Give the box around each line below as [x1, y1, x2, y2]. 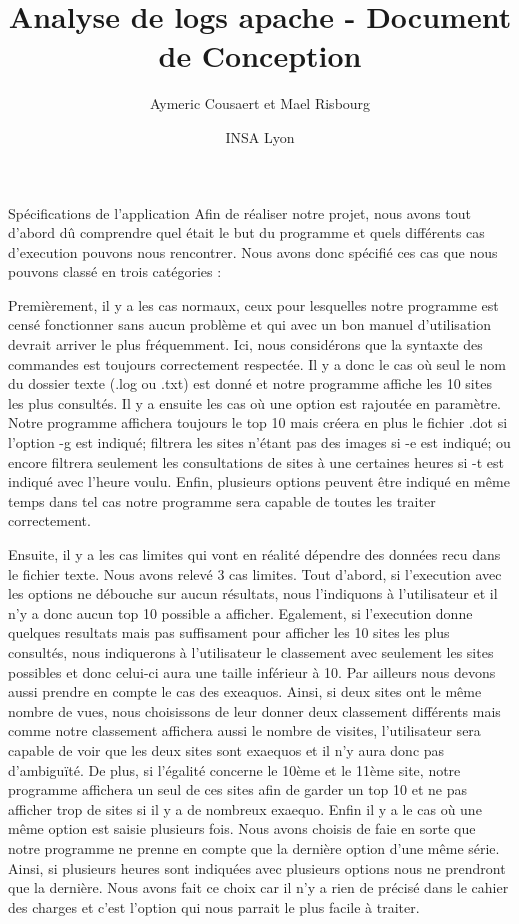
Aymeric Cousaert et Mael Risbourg [149, 93, 371, 114]
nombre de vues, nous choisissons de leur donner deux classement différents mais [8, 700, 501, 721]
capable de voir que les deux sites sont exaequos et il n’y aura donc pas [8, 739, 445, 760]
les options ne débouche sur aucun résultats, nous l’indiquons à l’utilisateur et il [8, 583, 498, 604]
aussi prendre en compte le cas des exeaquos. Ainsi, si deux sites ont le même [8, 681, 482, 702]
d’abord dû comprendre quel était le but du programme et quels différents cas [8, 222, 485, 243]
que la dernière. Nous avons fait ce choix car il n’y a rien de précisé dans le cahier [8, 877, 509, 898]
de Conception [158, 35, 362, 76]
